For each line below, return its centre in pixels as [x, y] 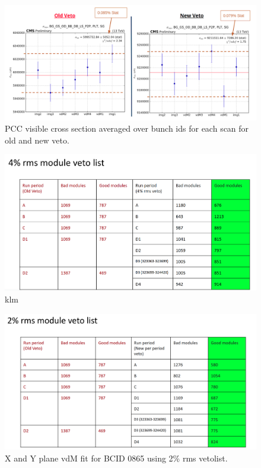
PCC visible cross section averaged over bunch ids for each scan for [127, 128]
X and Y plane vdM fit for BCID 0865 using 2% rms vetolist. [116, 458]
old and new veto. [37, 140]
